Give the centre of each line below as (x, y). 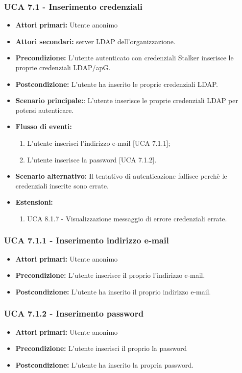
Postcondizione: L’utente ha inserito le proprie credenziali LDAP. (117, 84)
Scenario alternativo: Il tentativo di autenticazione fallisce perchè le (121, 176)
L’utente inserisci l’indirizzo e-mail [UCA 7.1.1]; (99, 143)
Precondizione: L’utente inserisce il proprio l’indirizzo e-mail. (110, 275)
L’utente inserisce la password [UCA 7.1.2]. (92, 159)
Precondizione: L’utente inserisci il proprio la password (101, 348)
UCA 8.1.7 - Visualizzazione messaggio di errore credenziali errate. (127, 218)
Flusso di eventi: (44, 126)
